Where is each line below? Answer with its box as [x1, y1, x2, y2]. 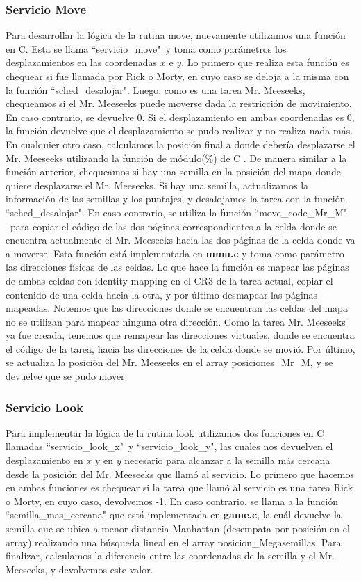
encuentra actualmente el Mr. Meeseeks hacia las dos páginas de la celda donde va [6, 232, 355, 247]
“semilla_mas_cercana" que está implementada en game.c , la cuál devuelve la [6, 507, 342, 522]
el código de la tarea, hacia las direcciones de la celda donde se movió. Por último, [6, 341, 355, 356]
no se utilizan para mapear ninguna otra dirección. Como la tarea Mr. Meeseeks [6, 314, 346, 328]
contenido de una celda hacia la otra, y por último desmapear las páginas [6, 287, 318, 301]
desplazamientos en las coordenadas [6, 55, 158, 70]
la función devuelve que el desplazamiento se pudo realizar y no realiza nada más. [6, 123, 353, 138]
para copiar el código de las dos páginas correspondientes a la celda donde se [10, 218, 337, 233]
